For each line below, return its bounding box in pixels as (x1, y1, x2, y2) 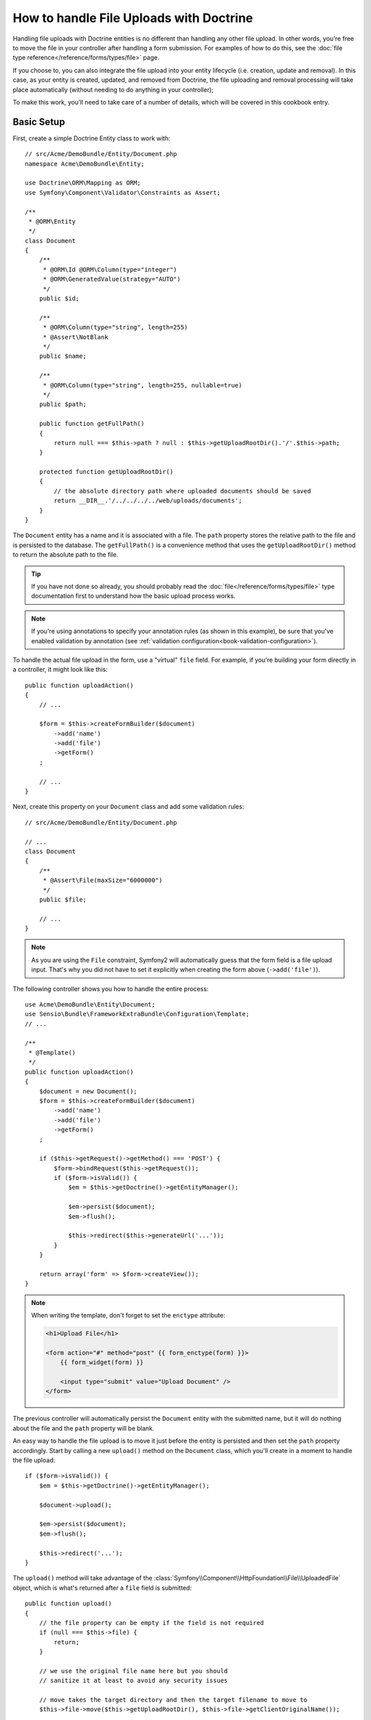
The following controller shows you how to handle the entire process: (12, 985, 209, 993)
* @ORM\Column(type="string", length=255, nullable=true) (43, 381, 243, 389)
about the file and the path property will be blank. (12, 1424, 155, 1432)
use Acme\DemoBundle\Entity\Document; (25, 1001, 156, 1009)
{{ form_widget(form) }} (60, 1359, 144, 1366)
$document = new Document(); (38, 1087, 137, 1095)
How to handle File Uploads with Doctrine (12, 10, 254, 25)
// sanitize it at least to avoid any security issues (38, 1677, 228, 1685)
